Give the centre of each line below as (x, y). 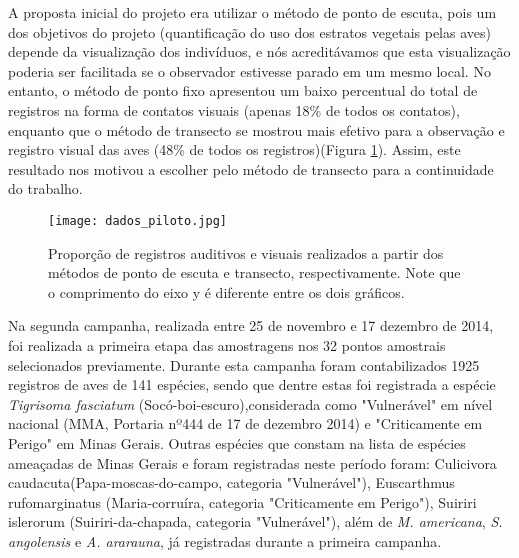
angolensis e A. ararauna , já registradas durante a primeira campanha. (225, 540)
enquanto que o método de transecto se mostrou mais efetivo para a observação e (256, 129)
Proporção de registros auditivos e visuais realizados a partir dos (246, 252)
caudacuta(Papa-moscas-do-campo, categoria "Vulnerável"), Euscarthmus (231, 482)
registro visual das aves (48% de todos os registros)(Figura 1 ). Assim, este (234, 149)
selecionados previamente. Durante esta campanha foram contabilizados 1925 (244, 364)
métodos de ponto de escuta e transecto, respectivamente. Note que (254, 272)
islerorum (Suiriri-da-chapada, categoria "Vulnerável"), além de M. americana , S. (255, 521)
